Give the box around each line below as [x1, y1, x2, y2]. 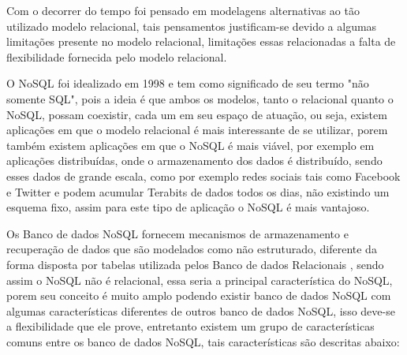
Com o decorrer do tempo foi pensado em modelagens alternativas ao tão [6, 2, 360, 18]
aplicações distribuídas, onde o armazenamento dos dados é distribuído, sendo [6, 152, 383, 169]
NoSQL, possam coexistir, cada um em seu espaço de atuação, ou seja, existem [6, 106, 387, 122]
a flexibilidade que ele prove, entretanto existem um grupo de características [6, 318, 375, 334]
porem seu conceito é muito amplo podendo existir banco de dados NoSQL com [6, 287, 391, 304]
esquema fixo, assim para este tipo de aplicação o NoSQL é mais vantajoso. [6, 199, 370, 215]
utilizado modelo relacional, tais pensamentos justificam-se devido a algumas [6, 17, 377, 34]
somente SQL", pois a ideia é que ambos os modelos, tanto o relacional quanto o [6, 90, 394, 106]
